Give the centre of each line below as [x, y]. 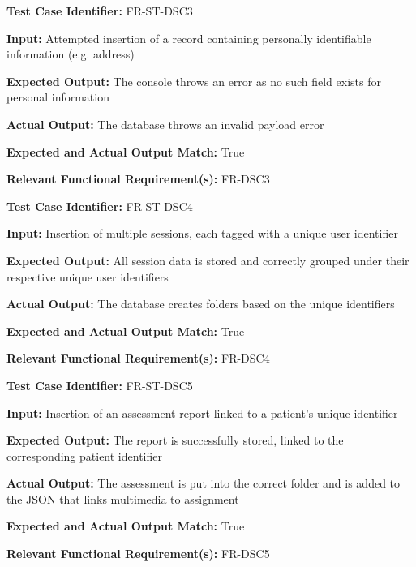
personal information [58, 97]
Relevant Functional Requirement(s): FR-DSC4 [138, 358]
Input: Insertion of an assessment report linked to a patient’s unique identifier [202, 412]
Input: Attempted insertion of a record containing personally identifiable [189, 38]
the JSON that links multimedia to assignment [123, 498]
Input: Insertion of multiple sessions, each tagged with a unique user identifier [202, 233]
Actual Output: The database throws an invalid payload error [165, 124]
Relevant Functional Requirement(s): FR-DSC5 [138, 554]
